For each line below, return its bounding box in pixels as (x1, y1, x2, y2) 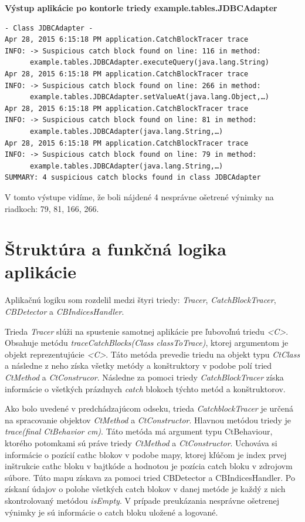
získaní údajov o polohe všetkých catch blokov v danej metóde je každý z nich (5, 483, 286, 495)
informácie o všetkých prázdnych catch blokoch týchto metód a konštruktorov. (5, 382, 286, 395)
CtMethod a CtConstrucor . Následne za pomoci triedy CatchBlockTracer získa (5, 371, 284, 383)
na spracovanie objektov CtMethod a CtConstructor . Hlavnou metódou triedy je (5, 413, 291, 426)
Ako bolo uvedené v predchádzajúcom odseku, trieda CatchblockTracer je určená (5, 402, 294, 415)
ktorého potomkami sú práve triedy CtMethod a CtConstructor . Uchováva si (5, 436, 277, 449)
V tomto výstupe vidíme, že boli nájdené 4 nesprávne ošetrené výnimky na (5, 190, 274, 203)
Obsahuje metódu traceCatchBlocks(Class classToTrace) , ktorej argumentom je (5, 336, 289, 349)
